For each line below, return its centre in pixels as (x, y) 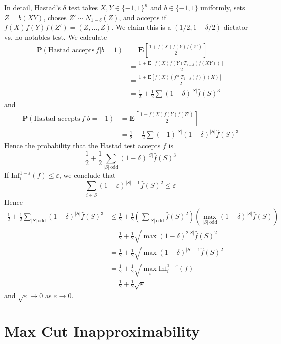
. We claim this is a (141, 27)
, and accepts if (143, 17)
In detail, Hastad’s (32, 7)
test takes (83, 7)
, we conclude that (87, 175)
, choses (55, 17)
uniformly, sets (223, 7)
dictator (236, 27)
